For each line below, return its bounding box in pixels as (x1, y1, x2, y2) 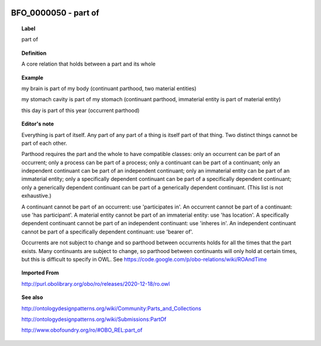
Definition (21, 49, 47, 57)
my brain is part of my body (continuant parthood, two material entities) (21, 85, 197, 92)
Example (21, 74, 44, 81)
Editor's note (21, 120, 54, 127)
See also (21, 294, 43, 301)
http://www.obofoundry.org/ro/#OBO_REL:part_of (21, 326, 143, 333)
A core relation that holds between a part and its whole (21, 60, 156, 68)
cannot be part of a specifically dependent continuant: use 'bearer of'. (21, 228, 193, 235)
